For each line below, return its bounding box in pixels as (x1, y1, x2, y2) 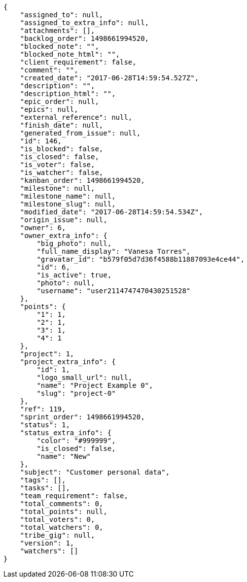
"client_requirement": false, (20, 58, 137, 66)
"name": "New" (36, 452, 91, 460)
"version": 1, (20, 539, 74, 547)
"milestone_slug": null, (20, 200, 116, 208)
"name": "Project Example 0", (36, 381, 153, 389)
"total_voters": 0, (20, 515, 95, 523)
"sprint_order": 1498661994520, (20, 413, 145, 421)
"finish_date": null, (20, 121, 104, 129)
